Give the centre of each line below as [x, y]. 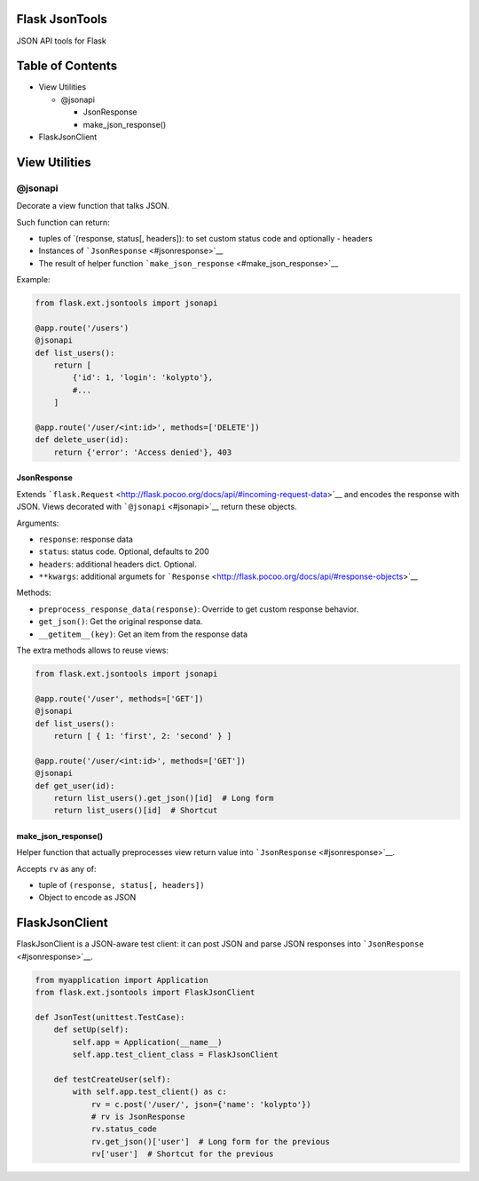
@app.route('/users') [82, 328]
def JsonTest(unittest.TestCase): [110, 1017]
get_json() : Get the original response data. [121, 622]
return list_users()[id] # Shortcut [136, 811]
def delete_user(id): [82, 440]
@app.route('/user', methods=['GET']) [119, 698]
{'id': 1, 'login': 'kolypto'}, [142, 378]
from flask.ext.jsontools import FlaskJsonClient [145, 993]
